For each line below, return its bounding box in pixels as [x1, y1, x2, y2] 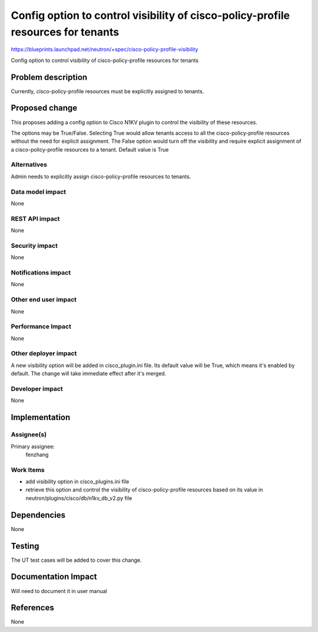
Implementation [11, 412, 71, 423]
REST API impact [11, 214, 60, 222]
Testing [11, 541, 39, 551]
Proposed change [11, 103, 78, 113]
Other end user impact [11, 296, 77, 304]
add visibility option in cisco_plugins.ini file [25, 478, 130, 485]
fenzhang [25, 451, 49, 458]
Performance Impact [11, 322, 72, 330]
